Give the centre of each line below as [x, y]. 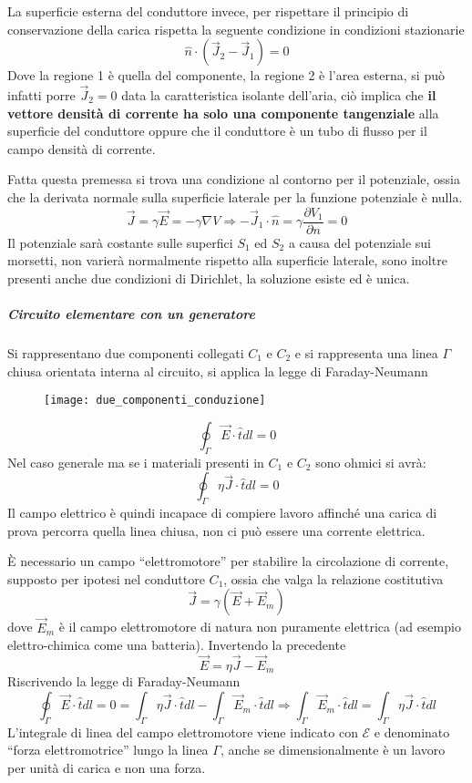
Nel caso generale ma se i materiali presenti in [136, 462]
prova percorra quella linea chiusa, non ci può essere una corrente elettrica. [216, 530]
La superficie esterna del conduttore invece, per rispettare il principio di [208, 11]
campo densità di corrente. [82, 148]
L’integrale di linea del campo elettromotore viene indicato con [183, 731]
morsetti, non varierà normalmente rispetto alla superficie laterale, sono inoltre [227, 260]
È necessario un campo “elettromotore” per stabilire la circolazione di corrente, [228, 561]
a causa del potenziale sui [360, 242]
